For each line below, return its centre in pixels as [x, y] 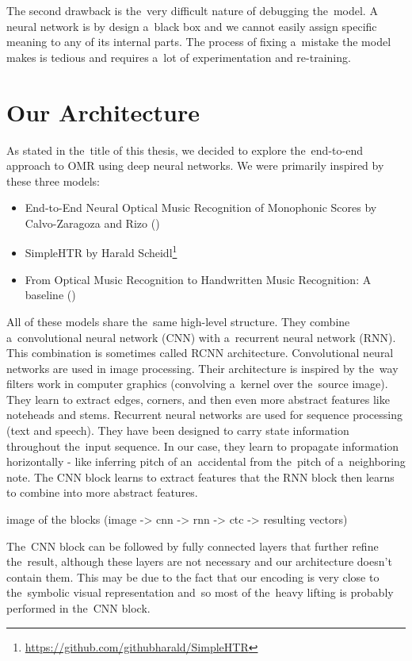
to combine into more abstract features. [102, 492]
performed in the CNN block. [78, 608]
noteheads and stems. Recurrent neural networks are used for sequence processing [204, 415]
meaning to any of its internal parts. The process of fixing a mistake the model [199, 42]
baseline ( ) [50, 295]
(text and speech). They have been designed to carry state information [178, 430]
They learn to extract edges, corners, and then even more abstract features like [198, 399]
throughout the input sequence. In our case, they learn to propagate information [203, 446]
